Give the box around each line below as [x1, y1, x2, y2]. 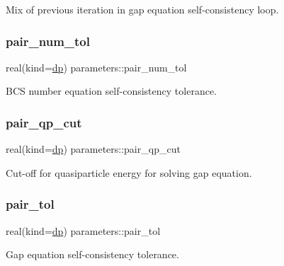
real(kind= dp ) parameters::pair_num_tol [6, 59, 187, 74]
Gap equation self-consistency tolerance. [6, 247, 179, 262]
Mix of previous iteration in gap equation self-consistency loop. [6, 2, 279, 16]
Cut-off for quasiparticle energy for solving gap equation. [6, 165, 252, 180]
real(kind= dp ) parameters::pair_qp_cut [6, 141, 181, 156]
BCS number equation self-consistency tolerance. [6, 83, 217, 98]
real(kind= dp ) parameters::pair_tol [6, 223, 161, 238]
